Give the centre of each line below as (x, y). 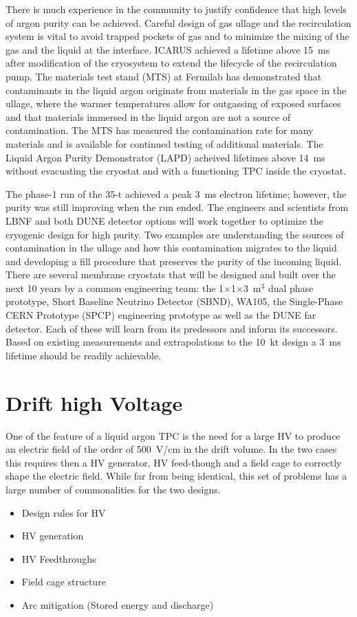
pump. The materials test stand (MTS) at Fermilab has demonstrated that (164, 76)
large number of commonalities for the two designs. (113, 489)
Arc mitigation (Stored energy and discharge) (118, 604)
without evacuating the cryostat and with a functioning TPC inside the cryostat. (176, 171)
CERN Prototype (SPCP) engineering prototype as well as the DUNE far (161, 315)
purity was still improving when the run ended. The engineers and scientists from (177, 207)
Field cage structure (64, 582)
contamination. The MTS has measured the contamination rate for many (160, 130)
